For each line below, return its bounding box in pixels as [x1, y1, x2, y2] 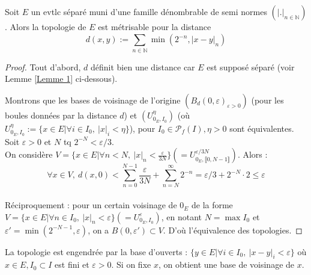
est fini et [55, 258, 89, 271]
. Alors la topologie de [5, 20, 86, 32]
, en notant [161, 210, 202, 223]
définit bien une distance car [91, 60, 195, 73]
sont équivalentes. [229, 122, 294, 134]
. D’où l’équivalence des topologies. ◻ [163, 223, 303, 236]
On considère [5, 148, 53, 161]
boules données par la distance [5, 108, 117, 121]
